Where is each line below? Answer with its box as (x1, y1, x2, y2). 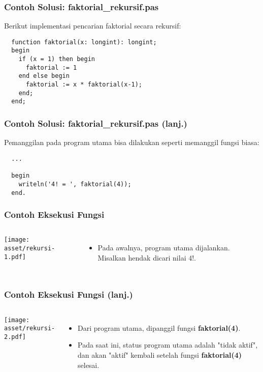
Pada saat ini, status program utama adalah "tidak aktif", (78, 339, 258, 350)
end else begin (18, 72, 70, 80)
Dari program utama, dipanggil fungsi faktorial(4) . (78, 322, 241, 333)
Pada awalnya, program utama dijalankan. (97, 242, 230, 253)
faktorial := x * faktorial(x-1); (25, 81, 143, 89)
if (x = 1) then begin (18, 55, 95, 63)
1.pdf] (4, 253, 26, 261)
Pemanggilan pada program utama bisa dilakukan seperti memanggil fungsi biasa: (4, 137, 259, 148)
